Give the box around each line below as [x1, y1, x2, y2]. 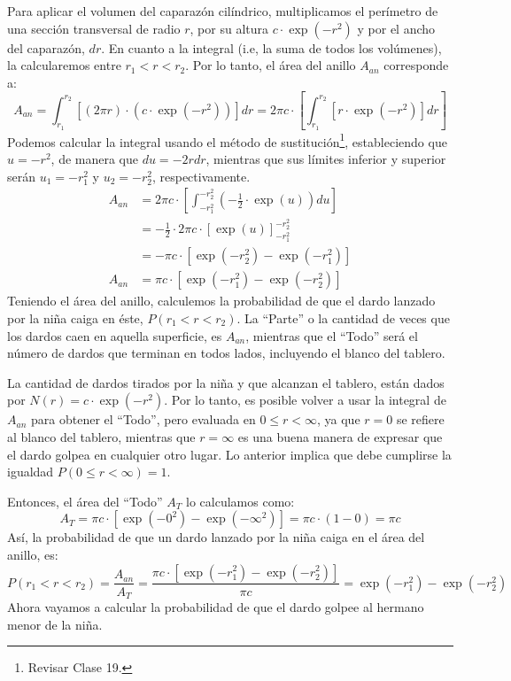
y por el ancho [357, 19, 436, 37]
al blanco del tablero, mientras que [7, 427, 196, 445]
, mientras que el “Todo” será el [245, 326, 418, 344]
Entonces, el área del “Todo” [7, 491, 163, 510]
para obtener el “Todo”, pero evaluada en [31, 410, 256, 429]
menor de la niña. [7, 615, 103, 633]
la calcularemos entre [7, 56, 121, 74]
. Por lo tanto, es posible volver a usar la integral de [164, 391, 446, 409]
